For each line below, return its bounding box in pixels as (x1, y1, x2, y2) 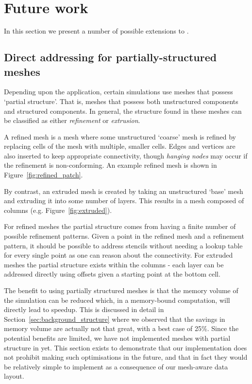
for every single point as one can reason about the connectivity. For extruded (4, 250, 233, 260)
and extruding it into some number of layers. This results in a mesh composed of (4, 195, 244, 206)
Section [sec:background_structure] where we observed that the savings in (4, 314, 225, 324)
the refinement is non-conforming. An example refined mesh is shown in (4, 160, 217, 170)
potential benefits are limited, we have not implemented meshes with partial (4, 332, 231, 343)
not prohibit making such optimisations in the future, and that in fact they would (4, 352, 248, 362)
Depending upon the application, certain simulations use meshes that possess (4, 87, 233, 97)
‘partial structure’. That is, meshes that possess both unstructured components (4, 96, 238, 106)
